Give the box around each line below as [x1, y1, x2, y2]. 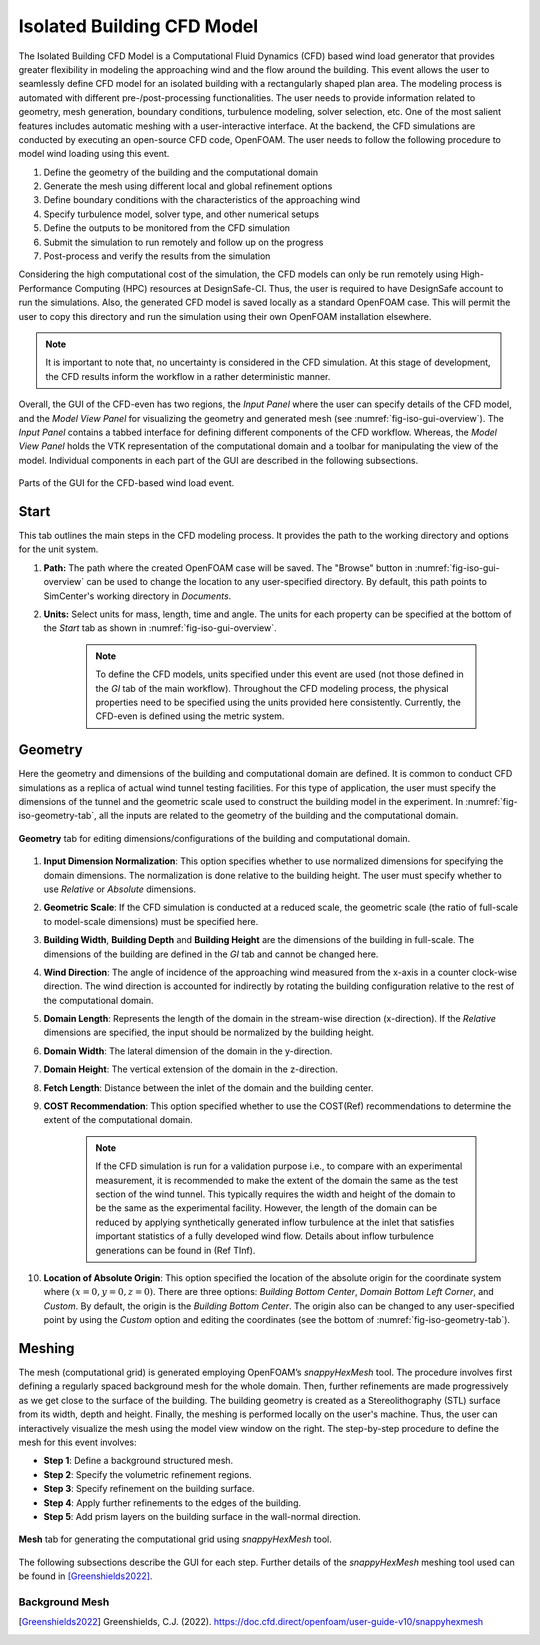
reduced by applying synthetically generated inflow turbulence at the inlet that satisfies [95, 1216, 455, 1228]
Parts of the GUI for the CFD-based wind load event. [18, 477, 235, 489]
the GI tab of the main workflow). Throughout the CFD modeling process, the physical [95, 682, 449, 694]
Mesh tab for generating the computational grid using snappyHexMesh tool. [18, 1533, 332, 1545]
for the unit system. [18, 543, 99, 555]
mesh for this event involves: [18, 1436, 137, 1448]
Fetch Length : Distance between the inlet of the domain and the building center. [43, 1081, 374, 1094]
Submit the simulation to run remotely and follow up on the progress [43, 236, 324, 248]
